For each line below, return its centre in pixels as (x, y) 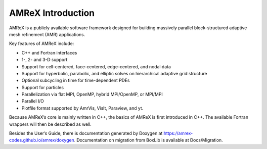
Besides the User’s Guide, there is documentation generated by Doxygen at (86, 133)
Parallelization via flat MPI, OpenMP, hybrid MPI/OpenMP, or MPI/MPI (92, 95)
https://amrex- (178, 133)
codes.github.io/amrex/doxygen (42, 140)
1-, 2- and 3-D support (44, 60)
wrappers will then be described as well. (50, 124)
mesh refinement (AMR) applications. (47, 34)
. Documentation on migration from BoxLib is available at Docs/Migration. (148, 140)
